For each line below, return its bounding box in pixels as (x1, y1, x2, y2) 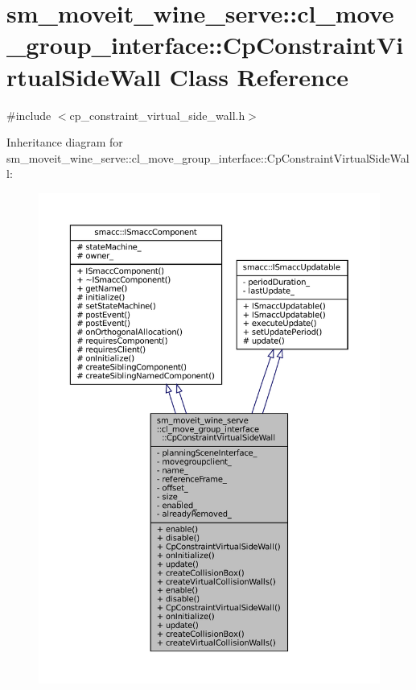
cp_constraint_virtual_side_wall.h (69, 106, 245, 123)
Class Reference (169, 60, 349, 93)
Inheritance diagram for (6, 134, 123, 151)
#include (6, 106, 51, 123)
